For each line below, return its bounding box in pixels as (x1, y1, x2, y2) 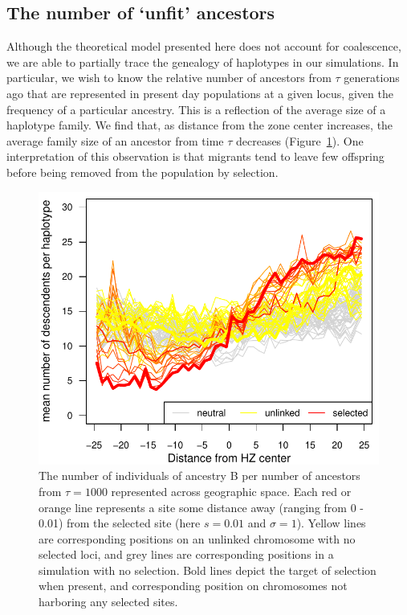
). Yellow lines (296, 515, 366, 531)
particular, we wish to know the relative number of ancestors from (6, 69, 332, 86)
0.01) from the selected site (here (39, 515, 201, 531)
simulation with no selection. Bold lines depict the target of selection (39, 561, 376, 578)
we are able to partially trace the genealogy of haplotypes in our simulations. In (6, 53, 399, 70)
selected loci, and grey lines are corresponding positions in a (39, 546, 334, 563)
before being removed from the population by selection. (6, 163, 279, 180)
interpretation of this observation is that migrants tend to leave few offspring (6, 148, 385, 165)
